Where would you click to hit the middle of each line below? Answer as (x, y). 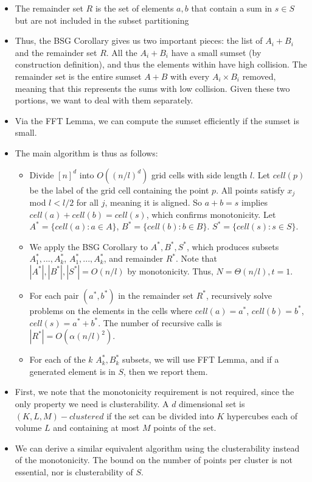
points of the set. (185, 428)
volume (28, 428)
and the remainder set (56, 52)
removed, (259, 76)
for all (88, 202)
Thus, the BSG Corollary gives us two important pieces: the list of (139, 40)
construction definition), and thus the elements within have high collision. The (161, 64)
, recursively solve (239, 295)
